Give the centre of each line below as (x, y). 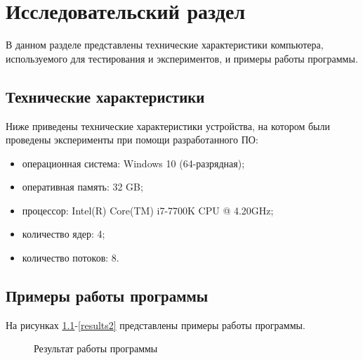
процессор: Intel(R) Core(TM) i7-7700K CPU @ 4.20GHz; (148, 210)
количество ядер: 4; (64, 234)
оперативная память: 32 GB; (82, 187)
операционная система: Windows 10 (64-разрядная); (133, 163)
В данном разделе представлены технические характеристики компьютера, (165, 45)
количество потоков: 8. (71, 258)
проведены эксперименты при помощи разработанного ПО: (132, 140)
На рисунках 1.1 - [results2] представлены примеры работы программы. (156, 324)
